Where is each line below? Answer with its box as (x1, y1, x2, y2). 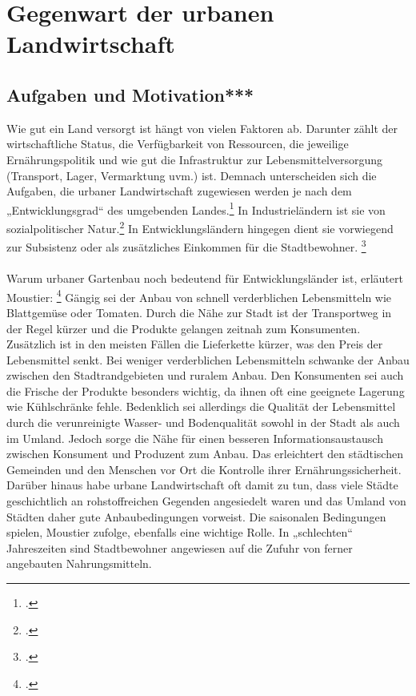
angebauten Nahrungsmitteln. (6, 555, 152, 572)
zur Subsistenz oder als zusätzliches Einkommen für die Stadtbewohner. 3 (6, 236, 366, 255)
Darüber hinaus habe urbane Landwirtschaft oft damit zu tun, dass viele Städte (6, 477, 398, 493)
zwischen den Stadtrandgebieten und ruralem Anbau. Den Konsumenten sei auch (6, 367, 404, 384)
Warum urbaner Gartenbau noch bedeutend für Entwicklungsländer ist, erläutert (6, 270, 403, 287)
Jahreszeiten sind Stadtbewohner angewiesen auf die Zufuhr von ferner (6, 539, 353, 556)
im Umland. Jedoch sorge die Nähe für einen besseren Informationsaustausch (6, 429, 383, 446)
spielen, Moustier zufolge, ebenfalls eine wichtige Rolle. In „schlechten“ (6, 524, 353, 541)
